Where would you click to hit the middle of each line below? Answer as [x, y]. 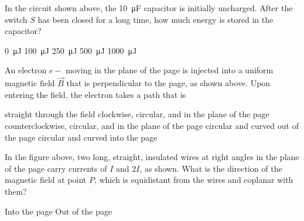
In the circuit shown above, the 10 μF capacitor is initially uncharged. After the [149, 8]
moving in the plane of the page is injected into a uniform [170, 70]
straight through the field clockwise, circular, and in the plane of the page [137, 114]
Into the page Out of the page [59, 211]
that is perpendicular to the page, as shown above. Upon [168, 83]
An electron [26, 70]
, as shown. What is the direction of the [211, 168]
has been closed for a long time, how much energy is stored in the [156, 19]
